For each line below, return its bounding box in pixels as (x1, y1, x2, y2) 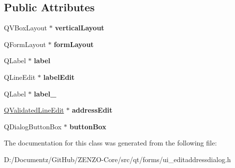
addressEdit (71, 105, 113, 115)
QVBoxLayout (4, 23, 47, 33)
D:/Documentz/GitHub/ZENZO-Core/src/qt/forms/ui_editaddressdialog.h (4, 154, 231, 164)
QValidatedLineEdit (4, 105, 64, 115)
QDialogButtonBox (4, 121, 62, 131)
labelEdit (43, 72, 75, 82)
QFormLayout (4, 39, 46, 49)
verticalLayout (55, 23, 104, 33)
